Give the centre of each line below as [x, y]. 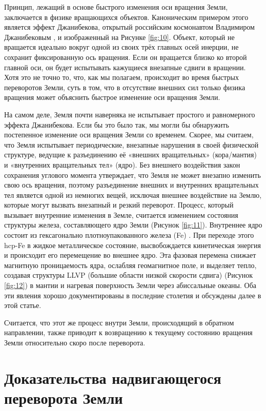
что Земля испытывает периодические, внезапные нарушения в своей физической [131, 144]
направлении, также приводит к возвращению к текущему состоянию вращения [128, 332]
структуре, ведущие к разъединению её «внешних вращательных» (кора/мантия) [130, 155]
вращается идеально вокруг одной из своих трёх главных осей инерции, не [121, 47]
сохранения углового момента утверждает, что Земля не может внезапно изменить [132, 174]
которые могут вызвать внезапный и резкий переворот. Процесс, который [119, 205]
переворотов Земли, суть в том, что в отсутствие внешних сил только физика [125, 87]
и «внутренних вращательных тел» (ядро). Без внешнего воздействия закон [122, 164]
